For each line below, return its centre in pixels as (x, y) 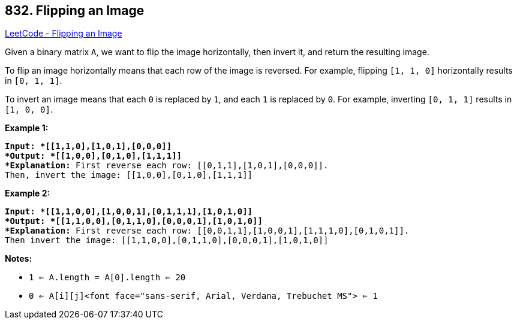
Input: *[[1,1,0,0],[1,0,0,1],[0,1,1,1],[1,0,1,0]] (129, 212)
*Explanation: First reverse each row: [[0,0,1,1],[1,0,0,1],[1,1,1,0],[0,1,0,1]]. (207, 231)
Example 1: (27, 128)
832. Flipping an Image (75, 10)
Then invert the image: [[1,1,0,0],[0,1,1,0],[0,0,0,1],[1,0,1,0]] (167, 240)
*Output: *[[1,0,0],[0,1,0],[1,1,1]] (94, 156)
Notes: (19, 259)
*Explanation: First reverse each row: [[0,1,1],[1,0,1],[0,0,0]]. (167, 166)
